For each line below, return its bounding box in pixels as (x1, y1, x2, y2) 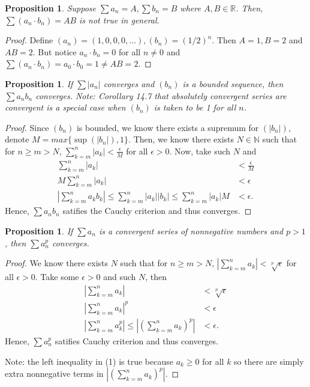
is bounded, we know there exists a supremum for (76, 121, 259, 133)
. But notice (32, 45, 77, 58)
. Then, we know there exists (128, 133, 234, 145)
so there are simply (234, 355, 304, 367)
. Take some (35, 270, 79, 282)
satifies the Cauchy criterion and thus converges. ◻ (62, 204, 252, 217)
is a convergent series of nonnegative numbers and (98, 225, 284, 237)
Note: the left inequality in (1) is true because (5, 355, 173, 367)
